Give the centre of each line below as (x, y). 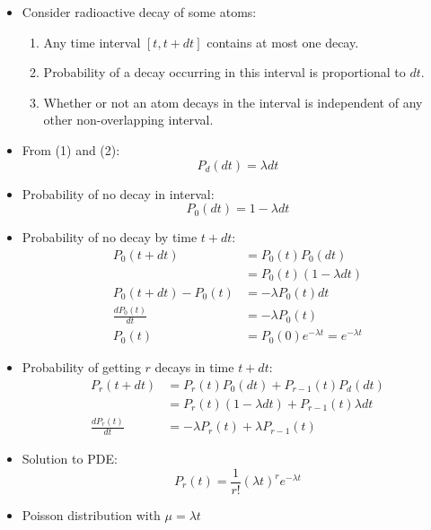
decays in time (194, 367)
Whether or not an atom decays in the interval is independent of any (233, 102)
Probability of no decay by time (110, 237)
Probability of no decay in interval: (118, 193)
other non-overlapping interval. (128, 120)
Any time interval (92, 42)
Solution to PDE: (70, 458)
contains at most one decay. (283, 42)
